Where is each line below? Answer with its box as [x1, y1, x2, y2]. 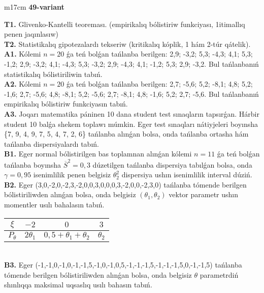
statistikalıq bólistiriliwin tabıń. [4, 68, 103, 79]
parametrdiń [200, 269, 239, 280]
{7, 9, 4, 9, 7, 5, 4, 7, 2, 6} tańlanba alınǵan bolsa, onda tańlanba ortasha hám [4, 128, 249, 139]
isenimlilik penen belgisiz [33, 169, 111, 180]
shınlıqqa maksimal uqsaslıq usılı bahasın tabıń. [4, 279, 152, 290]
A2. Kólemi [4, 78, 41, 89]
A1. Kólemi [4, 48, 41, 59]
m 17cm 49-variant [4, 2, 64, 12]
